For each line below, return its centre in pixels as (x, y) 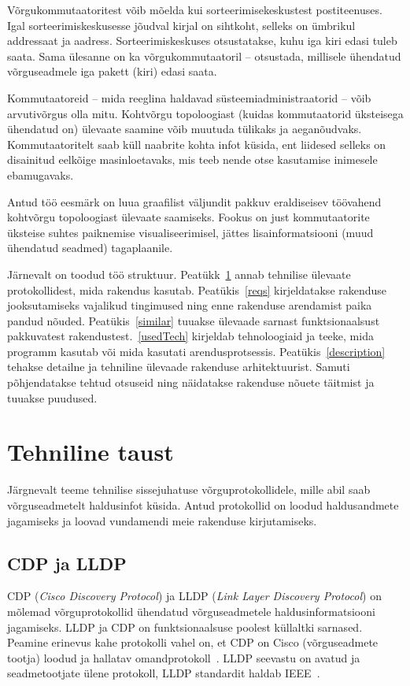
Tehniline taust (90, 452)
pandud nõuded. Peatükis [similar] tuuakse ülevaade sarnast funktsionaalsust (194, 320)
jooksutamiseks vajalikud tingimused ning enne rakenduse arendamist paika (190, 305)
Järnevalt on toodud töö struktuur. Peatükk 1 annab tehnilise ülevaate (179, 274)
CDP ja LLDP (67, 563)
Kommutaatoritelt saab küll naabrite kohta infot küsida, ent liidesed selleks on (197, 144)
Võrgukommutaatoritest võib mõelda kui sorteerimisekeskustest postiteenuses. (195, 9)
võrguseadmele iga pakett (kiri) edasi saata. (112, 71)
